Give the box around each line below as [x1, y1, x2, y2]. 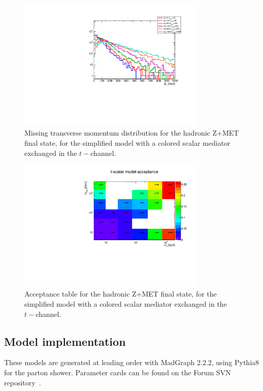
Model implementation [4, 333, 126, 349]
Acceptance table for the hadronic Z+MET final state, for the [24, 288, 217, 299]
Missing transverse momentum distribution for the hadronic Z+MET [24, 127, 239, 138]
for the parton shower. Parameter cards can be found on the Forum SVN [4, 367, 231, 377]
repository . [4, 377, 41, 387]
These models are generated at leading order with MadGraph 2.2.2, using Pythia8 [4, 357, 259, 368]
